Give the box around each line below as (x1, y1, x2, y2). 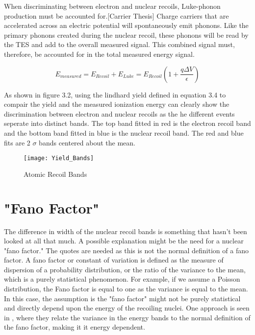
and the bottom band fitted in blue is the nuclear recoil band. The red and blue (4, 127, 244, 138)
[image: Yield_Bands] (24, 155, 94, 162)
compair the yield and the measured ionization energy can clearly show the (4, 99, 229, 109)
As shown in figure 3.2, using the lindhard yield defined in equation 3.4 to (4, 89, 226, 99)
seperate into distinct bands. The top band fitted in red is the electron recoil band (4, 118, 251, 128)
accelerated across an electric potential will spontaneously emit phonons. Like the (4, 20, 249, 30)
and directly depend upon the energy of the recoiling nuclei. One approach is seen (4, 303, 250, 313)
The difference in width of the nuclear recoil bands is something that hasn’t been (4, 226, 247, 236)
